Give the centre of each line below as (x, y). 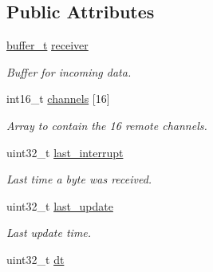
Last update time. (49, 233)
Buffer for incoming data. (69, 71)
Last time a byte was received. (79, 179)
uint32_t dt (35, 259)
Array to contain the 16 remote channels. (107, 125)
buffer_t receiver (47, 45)
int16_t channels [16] (58, 99)
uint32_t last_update (60, 205)
